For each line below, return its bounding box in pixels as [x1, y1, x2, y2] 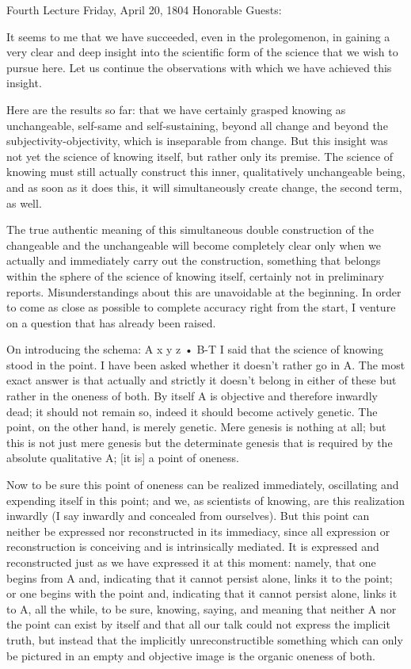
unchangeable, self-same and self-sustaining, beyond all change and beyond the [6, 117, 388, 133]
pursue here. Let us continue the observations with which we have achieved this [6, 59, 392, 75]
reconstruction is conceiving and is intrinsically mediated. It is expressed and [6, 538, 379, 555]
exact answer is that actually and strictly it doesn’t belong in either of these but [6, 372, 397, 388]
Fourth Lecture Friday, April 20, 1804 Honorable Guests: [6, 2, 282, 17]
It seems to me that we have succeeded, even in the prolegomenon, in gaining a [6, 28, 390, 44]
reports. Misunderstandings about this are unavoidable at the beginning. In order [6, 283, 401, 300]
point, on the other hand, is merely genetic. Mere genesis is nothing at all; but [6, 419, 386, 435]
